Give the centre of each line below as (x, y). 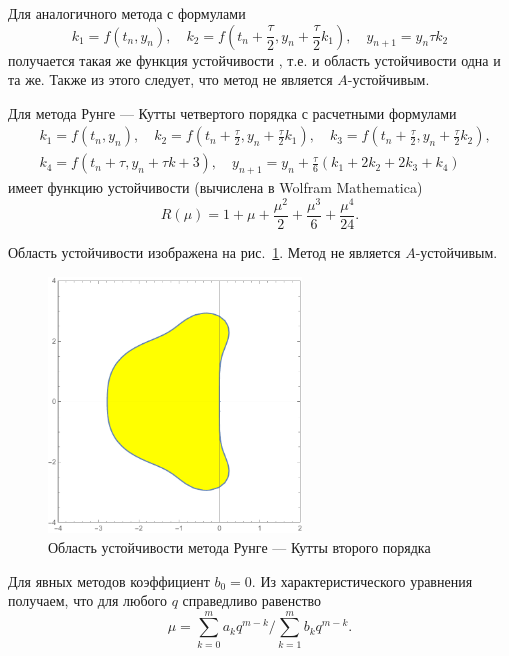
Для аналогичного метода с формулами (127, 13)
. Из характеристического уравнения (362, 580)
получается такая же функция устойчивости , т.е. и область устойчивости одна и (254, 59)
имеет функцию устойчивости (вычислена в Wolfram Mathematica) (215, 187)
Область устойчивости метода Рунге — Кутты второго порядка (239, 546)
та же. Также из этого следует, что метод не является (170, 79)
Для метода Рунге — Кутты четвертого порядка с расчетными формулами (232, 112)
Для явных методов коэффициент (109, 580)
